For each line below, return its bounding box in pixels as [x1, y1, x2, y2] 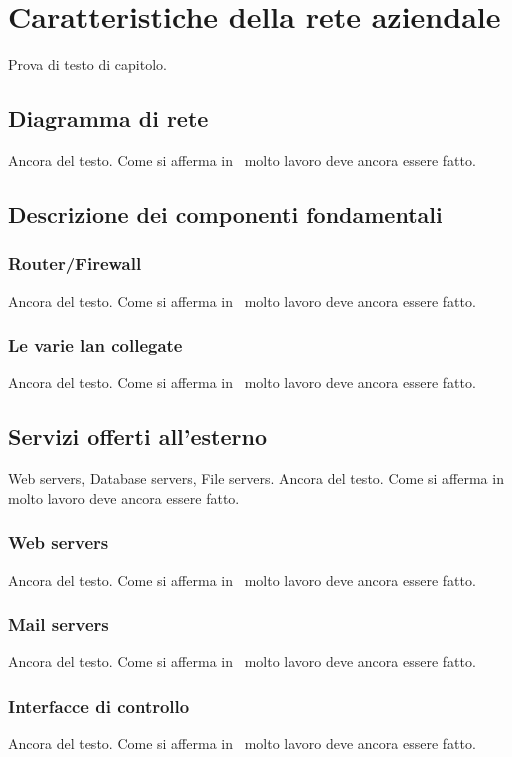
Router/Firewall [8, 251, 142, 276]
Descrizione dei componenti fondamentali [8, 198, 443, 229]
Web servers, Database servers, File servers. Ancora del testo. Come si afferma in [8, 468, 504, 489]
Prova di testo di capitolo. [8, 54, 167, 75]
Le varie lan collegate [8, 333, 183, 358]
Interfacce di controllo [8, 693, 190, 718]
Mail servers [8, 612, 109, 637]
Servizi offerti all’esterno [8, 421, 268, 452]
